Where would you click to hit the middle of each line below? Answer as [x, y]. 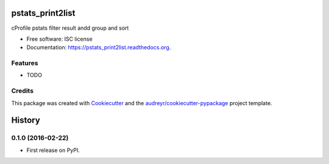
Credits [22, 91]
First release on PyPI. [53, 150]
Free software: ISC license [59, 39]
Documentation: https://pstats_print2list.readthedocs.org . [99, 47]
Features [25, 63]
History [26, 121]
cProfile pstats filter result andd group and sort [70, 28]
